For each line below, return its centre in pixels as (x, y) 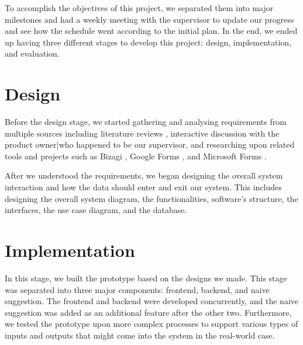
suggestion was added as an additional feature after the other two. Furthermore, (148, 312)
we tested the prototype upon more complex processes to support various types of (151, 324)
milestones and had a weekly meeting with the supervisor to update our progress (149, 19)
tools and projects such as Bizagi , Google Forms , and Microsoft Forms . (136, 156)
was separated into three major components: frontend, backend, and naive (137, 289)
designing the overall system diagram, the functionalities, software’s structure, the (151, 198)
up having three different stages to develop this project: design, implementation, (148, 42)
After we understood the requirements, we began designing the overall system (144, 175)
